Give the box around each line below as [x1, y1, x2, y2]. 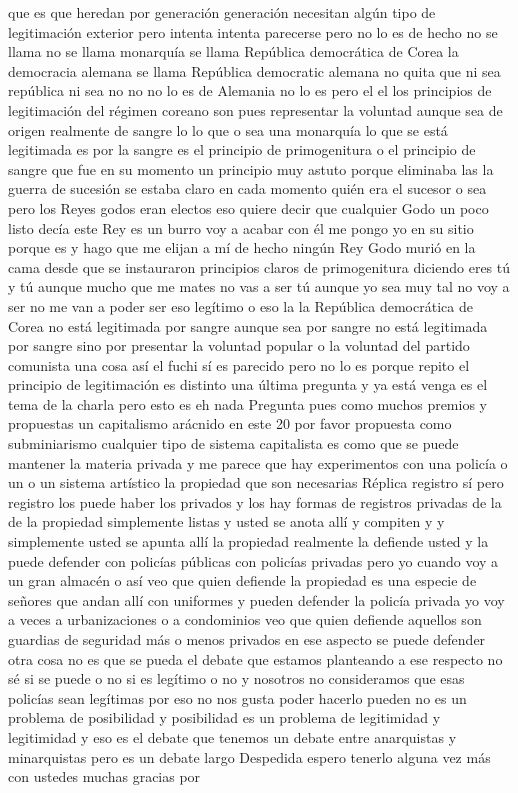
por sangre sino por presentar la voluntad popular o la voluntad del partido [8, 335, 470, 356]
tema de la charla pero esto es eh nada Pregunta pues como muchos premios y [8, 393, 487, 414]
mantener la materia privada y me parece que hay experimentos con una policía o [8, 452, 508, 473]
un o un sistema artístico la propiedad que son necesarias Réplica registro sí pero [8, 472, 504, 493]
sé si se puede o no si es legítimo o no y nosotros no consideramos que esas [8, 668, 465, 689]
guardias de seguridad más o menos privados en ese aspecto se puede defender [8, 629, 486, 649]
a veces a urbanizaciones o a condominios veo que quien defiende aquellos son [8, 609, 482, 630]
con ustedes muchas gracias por [8, 766, 201, 787]
